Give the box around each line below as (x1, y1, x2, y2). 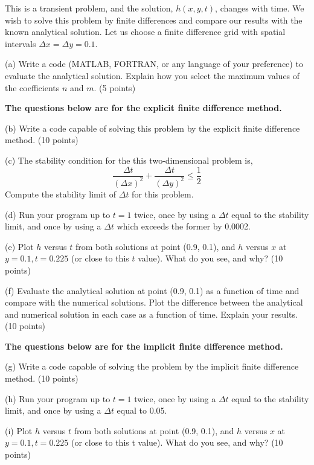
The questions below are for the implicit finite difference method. (5, 339, 283, 352)
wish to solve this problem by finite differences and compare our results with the (5, 13, 303, 26)
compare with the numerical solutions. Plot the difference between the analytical (5, 296, 303, 309)
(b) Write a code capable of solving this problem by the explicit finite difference (5, 121, 300, 134)
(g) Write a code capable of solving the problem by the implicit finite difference (5, 360, 299, 373)
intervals (5, 37, 36, 50)
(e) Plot (5, 240, 34, 252)
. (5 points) (94, 81, 136, 94)
